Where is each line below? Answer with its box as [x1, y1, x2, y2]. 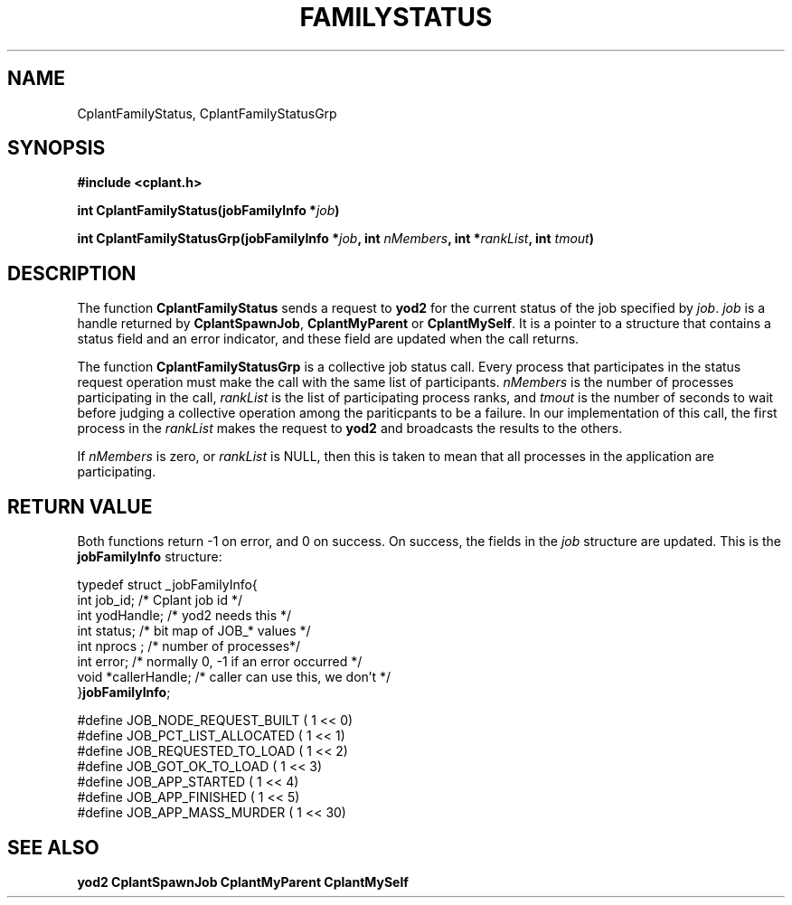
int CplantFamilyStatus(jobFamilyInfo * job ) [77, 203, 340, 219]
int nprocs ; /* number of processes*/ [77, 638, 301, 655]
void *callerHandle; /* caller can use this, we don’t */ [77, 669, 391, 685]
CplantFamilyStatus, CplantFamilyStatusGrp [77, 105, 337, 121]
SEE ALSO [7, 835, 99, 859]
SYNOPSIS [7, 137, 106, 160]
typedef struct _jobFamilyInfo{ [77, 577, 258, 593]
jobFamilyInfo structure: [77, 549, 222, 565]
